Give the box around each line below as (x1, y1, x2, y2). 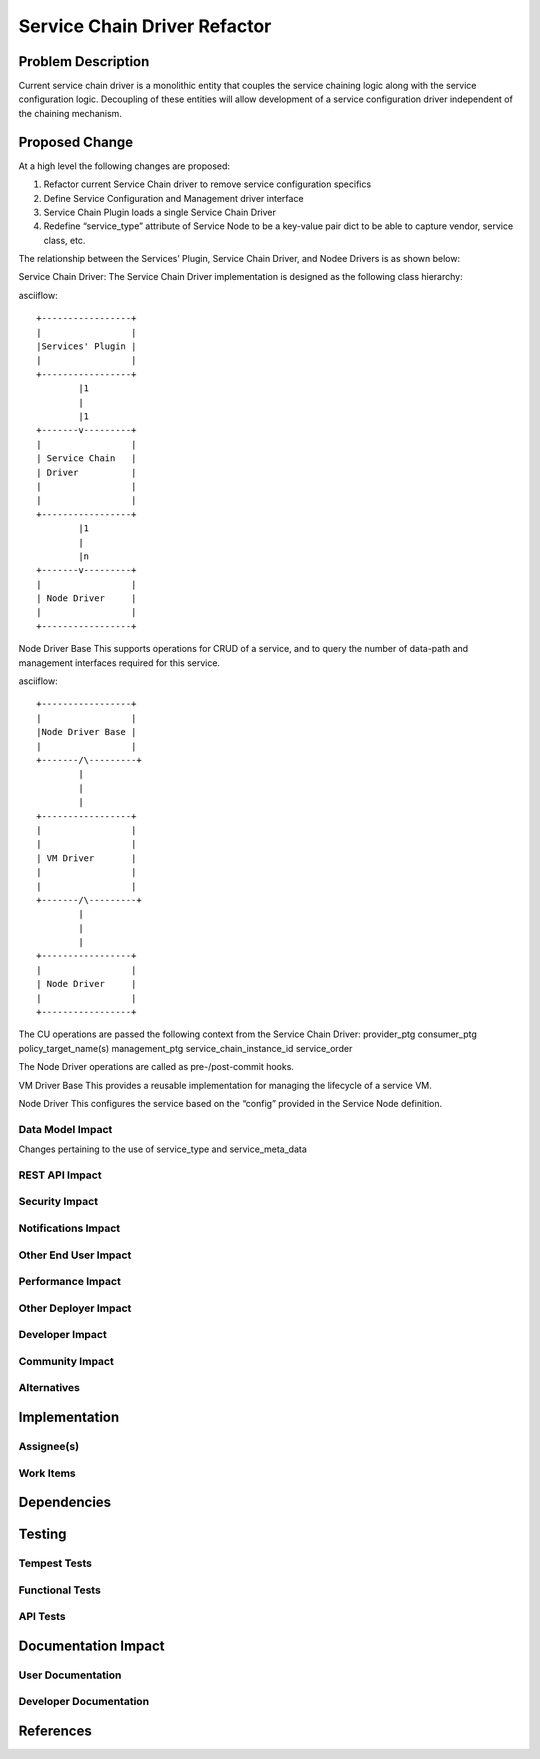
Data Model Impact (18, 1122, 113, 1136)
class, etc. (43, 234, 86, 246)
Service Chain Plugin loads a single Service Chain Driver (43, 206, 277, 218)
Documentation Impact (18, 1637, 165, 1654)
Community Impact (18, 1354, 114, 1368)
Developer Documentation (18, 1695, 150, 1709)
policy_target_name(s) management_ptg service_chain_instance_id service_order (18, 1042, 353, 1054)
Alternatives (18, 1381, 80, 1395)
